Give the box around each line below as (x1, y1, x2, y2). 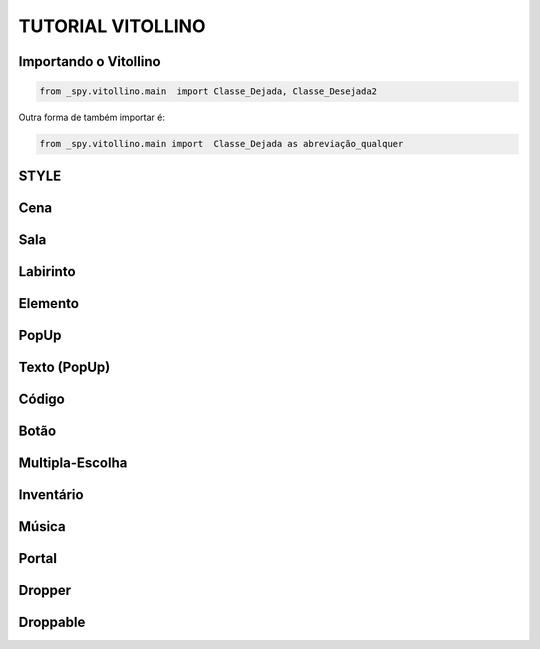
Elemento (18, 295, 80, 312)
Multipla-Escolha (18, 454, 128, 471)
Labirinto (18, 263, 76, 280)
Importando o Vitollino (18, 53, 161, 70)
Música (18, 518, 66, 535)
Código (18, 390, 65, 407)
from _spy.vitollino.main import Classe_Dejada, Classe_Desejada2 (39, 86, 378, 97)
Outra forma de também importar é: (18, 111, 165, 124)
